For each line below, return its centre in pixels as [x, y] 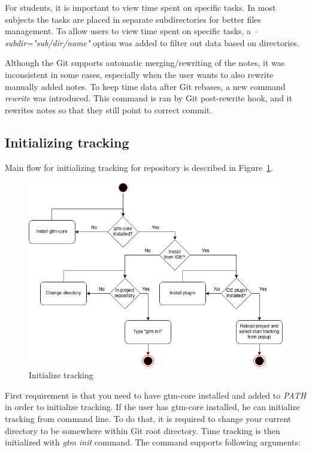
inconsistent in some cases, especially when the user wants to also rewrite [139, 74]
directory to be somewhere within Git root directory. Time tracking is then [143, 430]
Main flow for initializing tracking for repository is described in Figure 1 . [139, 167]
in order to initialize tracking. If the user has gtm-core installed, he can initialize [152, 407]
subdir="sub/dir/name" [48, 42]
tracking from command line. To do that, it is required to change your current [148, 419]
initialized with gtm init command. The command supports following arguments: [153, 442]
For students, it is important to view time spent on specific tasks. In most [140, 7]
